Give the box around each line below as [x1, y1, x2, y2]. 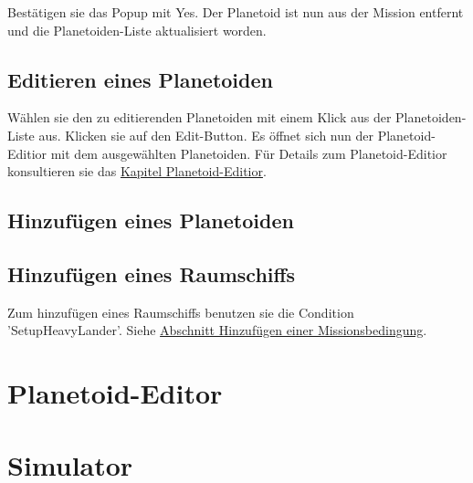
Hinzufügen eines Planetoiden [7, 206, 294, 235]
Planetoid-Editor [7, 374, 223, 412]
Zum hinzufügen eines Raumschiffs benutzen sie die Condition [7, 302, 354, 321]
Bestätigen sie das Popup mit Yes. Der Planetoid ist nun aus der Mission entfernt [7, 3, 464, 21]
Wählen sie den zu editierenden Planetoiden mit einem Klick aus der [7, 108, 392, 127]
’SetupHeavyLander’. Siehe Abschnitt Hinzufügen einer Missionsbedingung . [7, 320, 427, 340]
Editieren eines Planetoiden [7, 65, 273, 93]
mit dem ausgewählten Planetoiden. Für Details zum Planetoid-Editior [50, 143, 447, 163]
